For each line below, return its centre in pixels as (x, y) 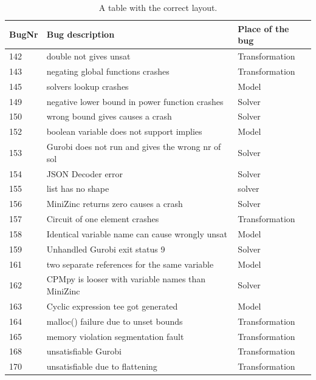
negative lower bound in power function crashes (135, 101)
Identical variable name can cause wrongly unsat (137, 233)
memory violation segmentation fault (115, 336)
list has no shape (78, 188)
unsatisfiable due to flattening (102, 366)
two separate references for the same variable (130, 264)
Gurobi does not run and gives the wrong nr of (134, 147)
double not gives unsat (88, 56)
